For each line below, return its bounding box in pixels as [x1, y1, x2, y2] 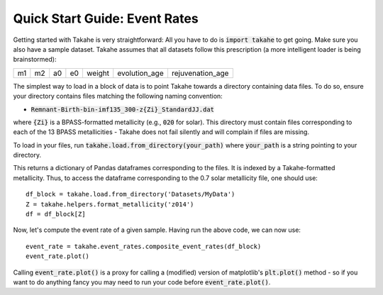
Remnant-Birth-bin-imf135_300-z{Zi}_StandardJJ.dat [30, 105, 215, 113]
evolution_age [117, 68, 164, 78]
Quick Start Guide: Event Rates [13, 11, 199, 26]
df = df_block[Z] [26, 210, 86, 218]
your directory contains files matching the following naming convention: [13, 92, 223, 101]
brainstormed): [13, 55, 57, 64]
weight [86, 68, 110, 78]
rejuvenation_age [171, 68, 229, 78]
